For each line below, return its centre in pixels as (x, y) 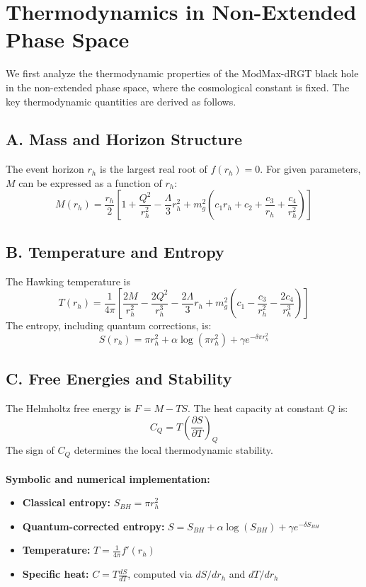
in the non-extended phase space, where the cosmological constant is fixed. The (178, 87)
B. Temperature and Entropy (115, 251)
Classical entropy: (66, 502)
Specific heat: (56, 574)
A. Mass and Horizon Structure (124, 139)
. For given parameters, (310, 169)
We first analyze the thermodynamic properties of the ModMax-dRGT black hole (182, 73)
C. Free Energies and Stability (119, 378)
